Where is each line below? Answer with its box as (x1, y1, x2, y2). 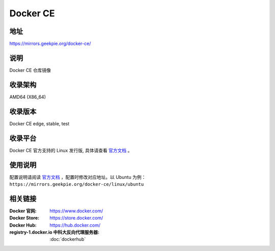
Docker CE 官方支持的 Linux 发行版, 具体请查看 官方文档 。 (9, 147, 132, 153)
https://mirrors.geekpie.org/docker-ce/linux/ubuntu (9, 181, 144, 187)
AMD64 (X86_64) (9, 94, 46, 100)
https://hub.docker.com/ (49, 222, 101, 228)
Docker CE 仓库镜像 (9, 67, 51, 73)
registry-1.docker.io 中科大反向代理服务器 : (9, 229, 100, 235)
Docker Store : (9, 215, 40, 221)
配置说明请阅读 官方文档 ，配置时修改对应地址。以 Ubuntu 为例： (9, 174, 146, 180)
